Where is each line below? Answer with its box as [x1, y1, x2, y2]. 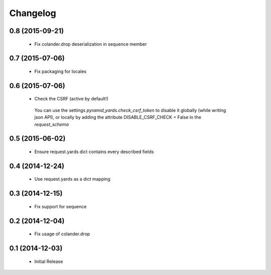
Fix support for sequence [34, 203, 87, 209]
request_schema [34, 121, 69, 127]
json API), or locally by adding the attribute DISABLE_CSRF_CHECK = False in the [34, 114, 202, 120]
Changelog [9, 8, 56, 19]
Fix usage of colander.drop [34, 231, 90, 237]
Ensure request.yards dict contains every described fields [34, 149, 154, 155]
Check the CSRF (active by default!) [34, 96, 109, 102]
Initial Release [34, 258, 63, 264]
